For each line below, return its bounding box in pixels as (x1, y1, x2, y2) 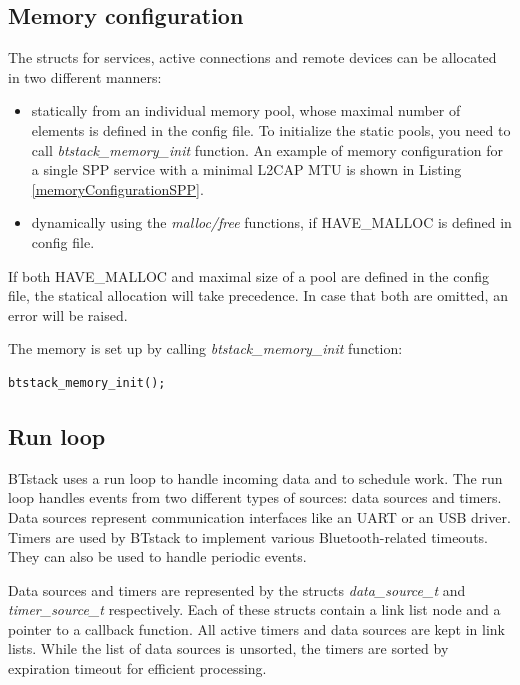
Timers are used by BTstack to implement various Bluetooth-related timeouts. (8, 526, 488, 547)
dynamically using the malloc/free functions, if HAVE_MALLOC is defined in (31, 212, 512, 233)
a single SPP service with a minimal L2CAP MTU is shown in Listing (31, 159, 462, 180)
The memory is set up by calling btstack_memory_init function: (8, 338, 403, 359)
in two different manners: (8, 66, 162, 87)
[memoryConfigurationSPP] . (31, 178, 204, 199)
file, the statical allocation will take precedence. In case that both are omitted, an (8, 285, 508, 306)
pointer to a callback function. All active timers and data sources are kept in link (8, 618, 505, 639)
